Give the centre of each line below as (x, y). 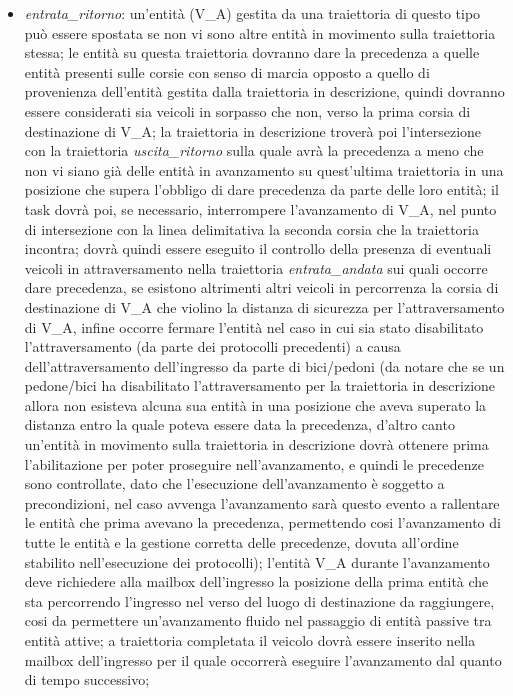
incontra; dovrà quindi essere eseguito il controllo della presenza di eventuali (258, 248)
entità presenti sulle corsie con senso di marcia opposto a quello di (227, 71)
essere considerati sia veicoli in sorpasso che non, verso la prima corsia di (247, 110)
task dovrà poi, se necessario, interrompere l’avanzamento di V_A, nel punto (260, 208)
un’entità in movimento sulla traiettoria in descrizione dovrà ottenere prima (256, 444)
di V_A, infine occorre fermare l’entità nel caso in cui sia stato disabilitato (254, 326)
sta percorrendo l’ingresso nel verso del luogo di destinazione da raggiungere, (259, 600)
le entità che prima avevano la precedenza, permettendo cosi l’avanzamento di (262, 522)
